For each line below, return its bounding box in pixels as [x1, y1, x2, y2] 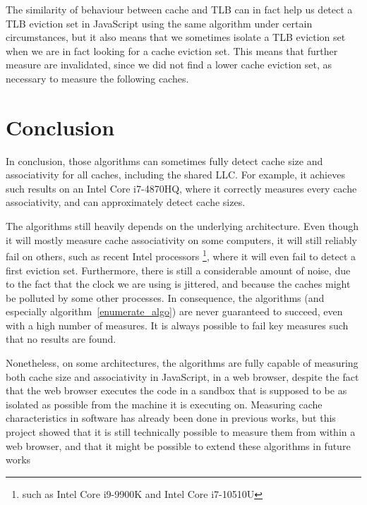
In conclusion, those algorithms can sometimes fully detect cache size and [6, 153, 323, 168]
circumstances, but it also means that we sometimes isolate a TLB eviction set [6, 30, 346, 44]
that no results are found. [6, 331, 116, 346]
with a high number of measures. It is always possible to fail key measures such [6, 317, 349, 332]
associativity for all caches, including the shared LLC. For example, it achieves [6, 167, 345, 182]
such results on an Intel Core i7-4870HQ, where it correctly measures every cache [6, 181, 357, 195]
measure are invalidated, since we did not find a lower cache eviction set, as [6, 57, 332, 72]
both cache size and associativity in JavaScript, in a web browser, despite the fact [6, 369, 359, 384]
